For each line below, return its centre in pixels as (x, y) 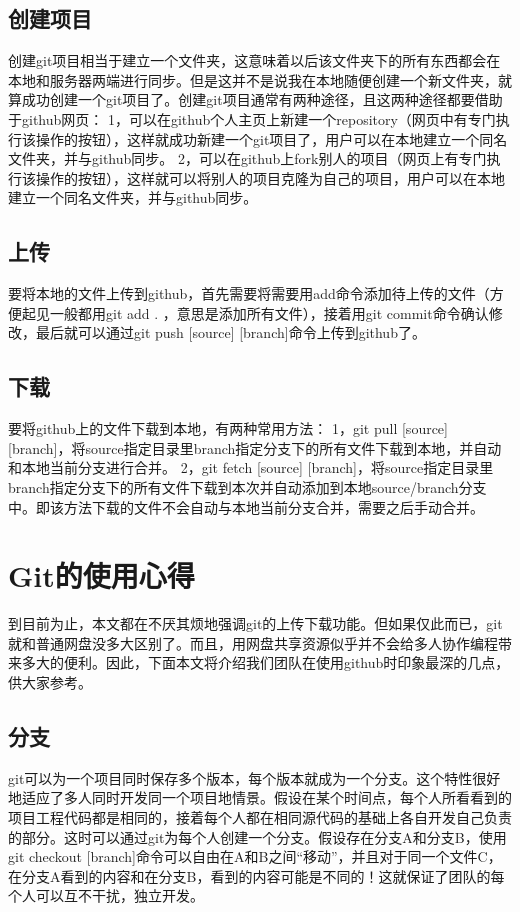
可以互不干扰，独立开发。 (119, 895)
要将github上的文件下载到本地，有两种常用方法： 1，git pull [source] (228, 428)
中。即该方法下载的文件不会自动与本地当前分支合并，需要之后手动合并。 (246, 506)
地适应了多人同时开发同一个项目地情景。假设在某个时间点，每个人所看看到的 (260, 797)
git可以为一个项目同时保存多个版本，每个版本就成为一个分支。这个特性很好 (254, 777)
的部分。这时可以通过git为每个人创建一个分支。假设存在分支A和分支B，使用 (257, 836)
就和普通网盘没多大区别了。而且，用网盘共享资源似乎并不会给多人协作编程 (253, 642)
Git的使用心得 (101, 575)
